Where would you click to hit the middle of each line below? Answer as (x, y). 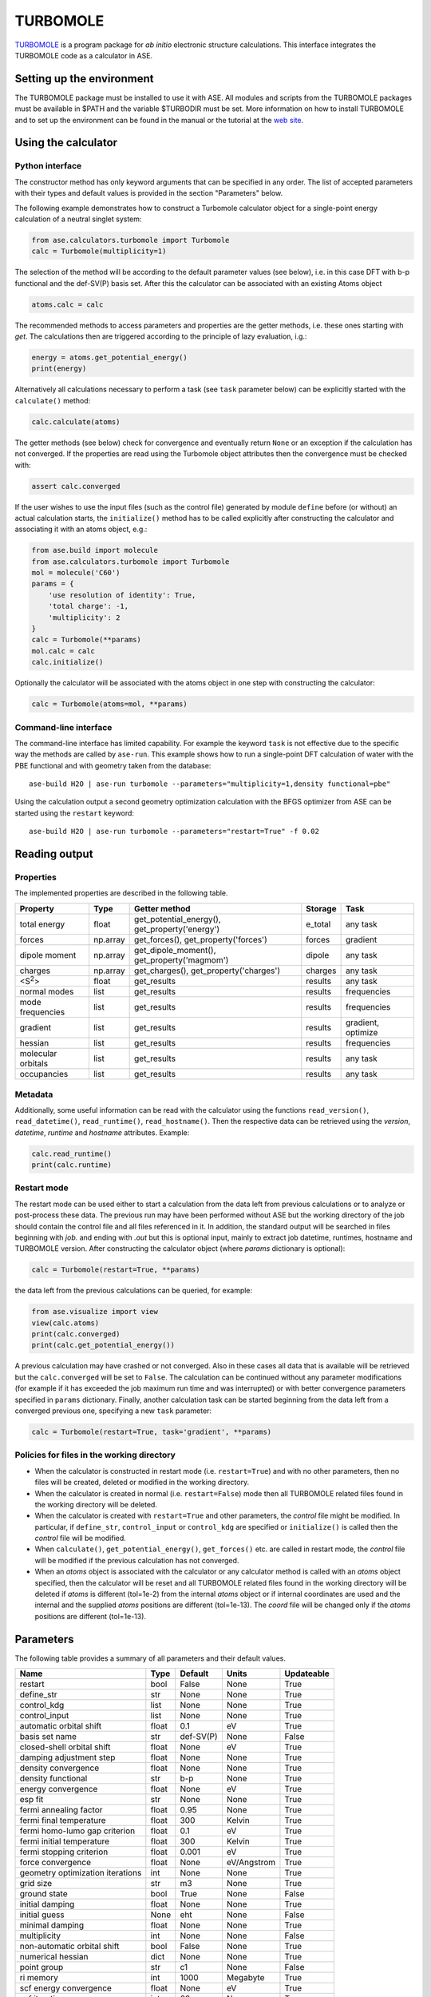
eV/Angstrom (251, 1863)
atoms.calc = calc (67, 304)
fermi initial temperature (65, 1841)
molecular (38, 1054)
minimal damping (52, 1925)
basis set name (48, 1737)
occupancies (44, 1074)
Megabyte (245, 1978)
